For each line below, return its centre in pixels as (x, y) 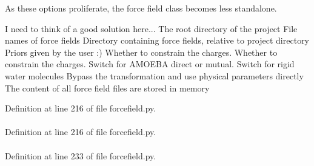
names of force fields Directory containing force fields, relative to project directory (157, 40)
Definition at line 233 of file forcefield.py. (81, 155)
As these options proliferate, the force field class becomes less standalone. (141, 8)
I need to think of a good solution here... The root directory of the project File (151, 28)
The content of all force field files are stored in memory (107, 88)
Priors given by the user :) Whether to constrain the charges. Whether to (141, 52)
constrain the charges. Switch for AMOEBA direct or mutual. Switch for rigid (150, 64)
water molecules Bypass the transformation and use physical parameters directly (154, 75)
